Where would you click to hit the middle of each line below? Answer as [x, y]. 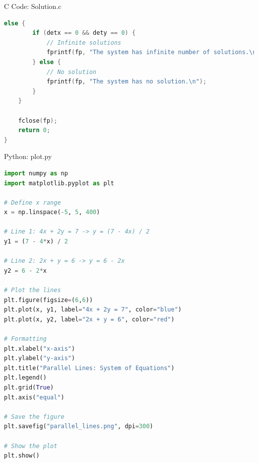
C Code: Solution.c [33, 6]
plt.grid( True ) [29, 387]
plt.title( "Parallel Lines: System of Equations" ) [89, 368]
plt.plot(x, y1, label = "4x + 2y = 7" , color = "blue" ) [93, 310]
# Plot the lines [32, 290]
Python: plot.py [28, 156]
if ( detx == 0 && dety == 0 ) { [84, 33]
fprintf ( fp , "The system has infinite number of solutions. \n [151, 52]
